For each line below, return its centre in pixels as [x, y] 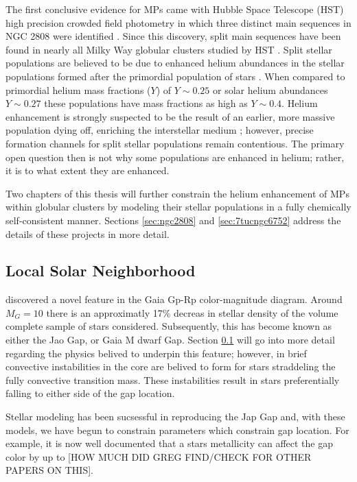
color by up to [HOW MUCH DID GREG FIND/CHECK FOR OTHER [159, 456]
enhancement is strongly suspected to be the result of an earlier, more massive [170, 116]
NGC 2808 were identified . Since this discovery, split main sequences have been [173, 36]
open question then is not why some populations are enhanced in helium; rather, [175, 157]
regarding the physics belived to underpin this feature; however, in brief [156, 353]
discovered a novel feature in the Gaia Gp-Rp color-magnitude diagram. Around [174, 299]
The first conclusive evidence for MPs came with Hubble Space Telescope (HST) [175, 9]
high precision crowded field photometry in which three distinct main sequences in [178, 22]
